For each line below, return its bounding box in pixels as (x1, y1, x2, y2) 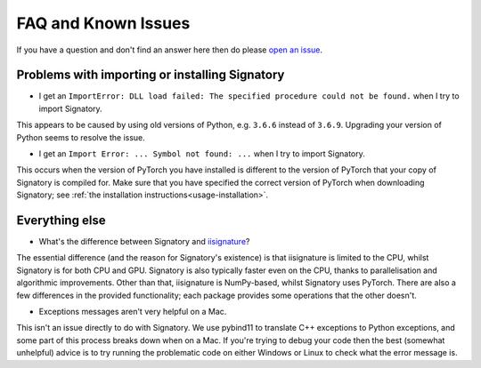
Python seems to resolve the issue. (16, 132, 146, 142)
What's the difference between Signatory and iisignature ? (38, 236, 250, 247)
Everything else (16, 213, 106, 228)
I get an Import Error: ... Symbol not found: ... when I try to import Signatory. (38, 148, 365, 159)
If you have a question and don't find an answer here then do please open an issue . (16, 44, 323, 55)
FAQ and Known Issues (16, 13, 191, 33)
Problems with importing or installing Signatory (16, 68, 285, 83)
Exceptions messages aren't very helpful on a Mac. (38, 307, 227, 317)
